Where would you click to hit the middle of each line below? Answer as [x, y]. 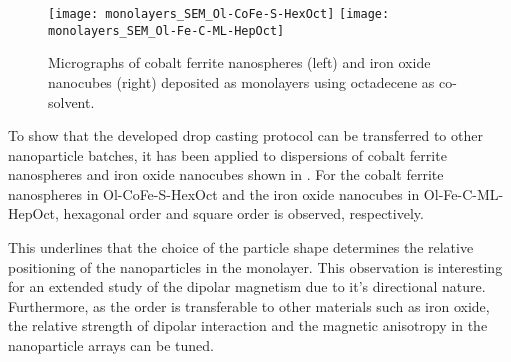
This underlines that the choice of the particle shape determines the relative [241, 247]
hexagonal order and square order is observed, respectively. [243, 213]
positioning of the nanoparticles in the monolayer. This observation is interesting [255, 266]
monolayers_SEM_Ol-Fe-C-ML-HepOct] [166, 30]
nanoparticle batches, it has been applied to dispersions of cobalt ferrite [227, 154]
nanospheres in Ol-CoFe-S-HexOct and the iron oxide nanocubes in [214, 193]
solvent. [71, 101]
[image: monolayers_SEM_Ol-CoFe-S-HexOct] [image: [219, 14]
